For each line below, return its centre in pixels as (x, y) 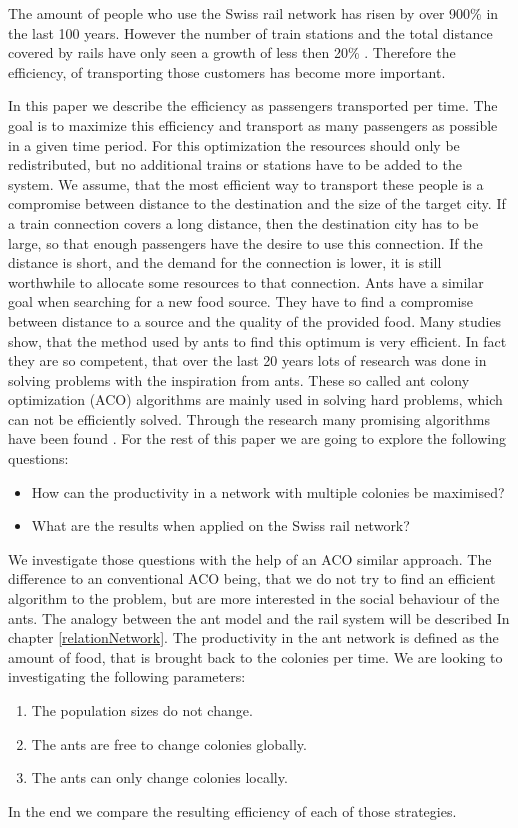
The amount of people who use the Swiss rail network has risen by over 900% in (253, 13)
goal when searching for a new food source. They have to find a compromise (241, 301)
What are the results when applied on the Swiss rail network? (220, 525)
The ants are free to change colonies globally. (169, 743)
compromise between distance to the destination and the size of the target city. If (257, 203)
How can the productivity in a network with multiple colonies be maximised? (268, 491)
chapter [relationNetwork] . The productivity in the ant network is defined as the (253, 637)
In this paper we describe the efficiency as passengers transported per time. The (253, 105)
